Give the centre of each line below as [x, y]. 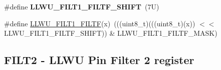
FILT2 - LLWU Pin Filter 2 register [99, 60]
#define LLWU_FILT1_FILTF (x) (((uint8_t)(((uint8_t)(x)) [100, 23]
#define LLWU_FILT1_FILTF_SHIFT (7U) [82, 6]
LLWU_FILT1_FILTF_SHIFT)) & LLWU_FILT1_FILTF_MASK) [111, 33]
